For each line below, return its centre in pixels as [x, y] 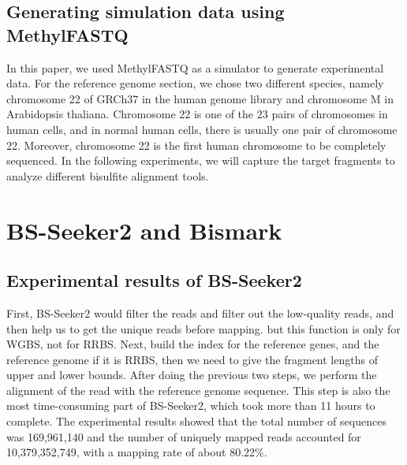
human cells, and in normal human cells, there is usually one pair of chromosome [202, 129]
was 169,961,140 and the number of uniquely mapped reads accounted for [184, 436]
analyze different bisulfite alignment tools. [108, 175]
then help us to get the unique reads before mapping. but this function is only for [203, 328]
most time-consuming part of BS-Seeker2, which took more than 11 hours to [191, 405]
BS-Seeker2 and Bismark [144, 230]
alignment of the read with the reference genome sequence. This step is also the [198, 390]
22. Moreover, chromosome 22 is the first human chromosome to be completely [196, 145]
